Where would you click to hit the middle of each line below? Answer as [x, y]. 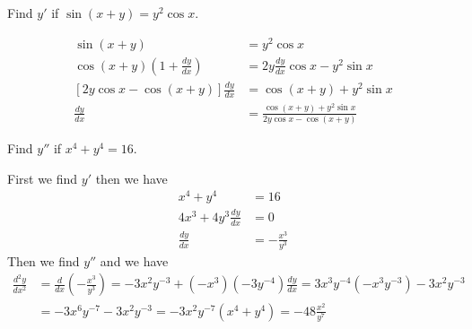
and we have [134, 260]
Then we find [44, 260]
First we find [43, 178]
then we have [131, 178]
